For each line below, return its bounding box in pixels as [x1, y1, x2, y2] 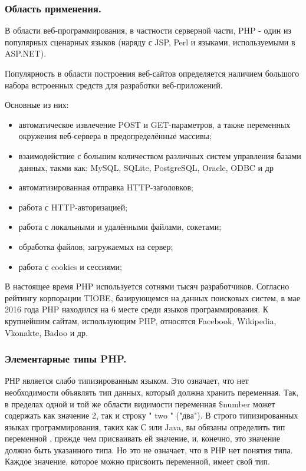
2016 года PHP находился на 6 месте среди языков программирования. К [5, 303, 269, 315]
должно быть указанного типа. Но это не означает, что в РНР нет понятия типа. [5, 443, 293, 456]
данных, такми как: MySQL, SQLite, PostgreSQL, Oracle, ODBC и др [18, 161, 274, 173]
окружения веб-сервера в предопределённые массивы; [18, 130, 212, 142]
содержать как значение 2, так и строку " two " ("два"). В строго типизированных [5, 409, 298, 421]
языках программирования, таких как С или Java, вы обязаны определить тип [5, 420, 285, 433]
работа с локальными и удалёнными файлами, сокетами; [18, 220, 222, 233]
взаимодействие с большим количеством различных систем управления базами [18, 149, 301, 162]
